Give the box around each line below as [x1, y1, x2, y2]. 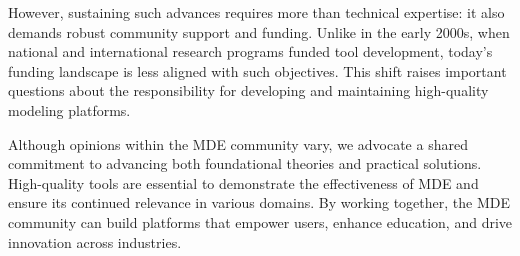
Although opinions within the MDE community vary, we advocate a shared [8, 133, 468, 154]
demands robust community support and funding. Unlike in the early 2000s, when [8, 21, 510, 42]
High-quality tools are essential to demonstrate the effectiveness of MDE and [8, 172, 479, 193]
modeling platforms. [8, 99, 131, 120]
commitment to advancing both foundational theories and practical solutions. [8, 153, 482, 174]
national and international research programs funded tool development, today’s [8, 41, 493, 62]
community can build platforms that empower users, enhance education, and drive [8, 211, 513, 232]
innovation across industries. [8, 231, 182, 252]
